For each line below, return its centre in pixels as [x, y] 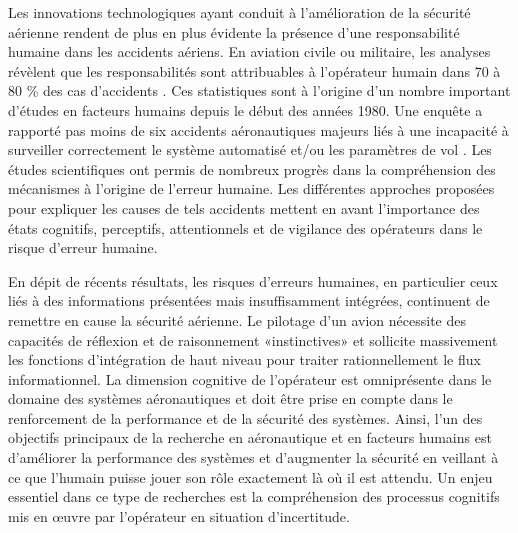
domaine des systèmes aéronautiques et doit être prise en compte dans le [230, 398]
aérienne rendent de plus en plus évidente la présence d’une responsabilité [234, 31]
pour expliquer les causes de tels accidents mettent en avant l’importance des [244, 207]
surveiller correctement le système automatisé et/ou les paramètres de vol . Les [250, 149]
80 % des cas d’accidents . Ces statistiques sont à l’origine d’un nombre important [259, 90]
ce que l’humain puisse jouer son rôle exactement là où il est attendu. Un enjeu [250, 476]
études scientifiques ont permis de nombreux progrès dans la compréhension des [252, 168]
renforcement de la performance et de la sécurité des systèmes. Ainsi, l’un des [245, 417]
